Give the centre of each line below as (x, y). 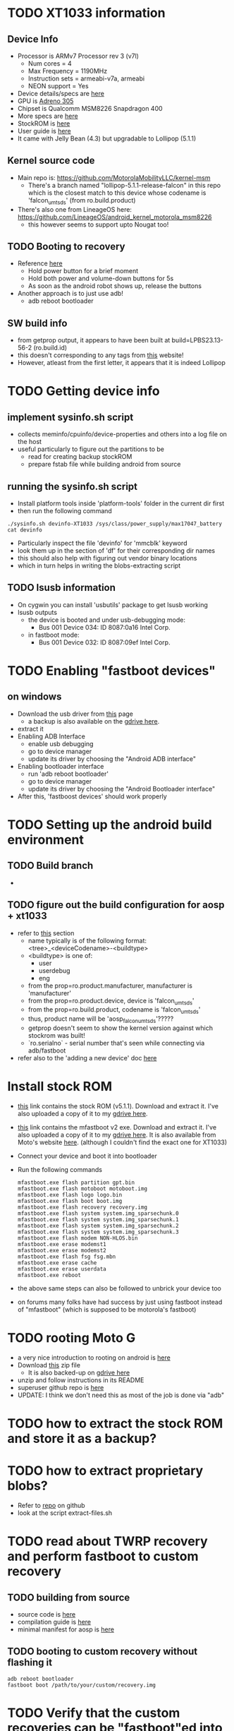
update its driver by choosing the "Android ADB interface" (112, 759)
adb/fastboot (47, 1050)
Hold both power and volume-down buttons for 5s (101, 278)
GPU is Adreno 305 (45, 101)
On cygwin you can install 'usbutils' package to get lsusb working (112, 604)
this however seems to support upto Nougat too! (98, 224)
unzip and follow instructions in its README (81, 1380)
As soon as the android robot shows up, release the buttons (115, 286)
